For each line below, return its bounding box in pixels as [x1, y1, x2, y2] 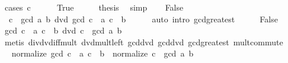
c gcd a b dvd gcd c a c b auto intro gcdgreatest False [8, 12, 278, 25]
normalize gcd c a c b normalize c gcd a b [11, 47, 194, 59]
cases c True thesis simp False [4, 1, 184, 13]
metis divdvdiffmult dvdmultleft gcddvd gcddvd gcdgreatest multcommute [4, 35, 283, 48]
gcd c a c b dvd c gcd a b [4, 24, 122, 37]
